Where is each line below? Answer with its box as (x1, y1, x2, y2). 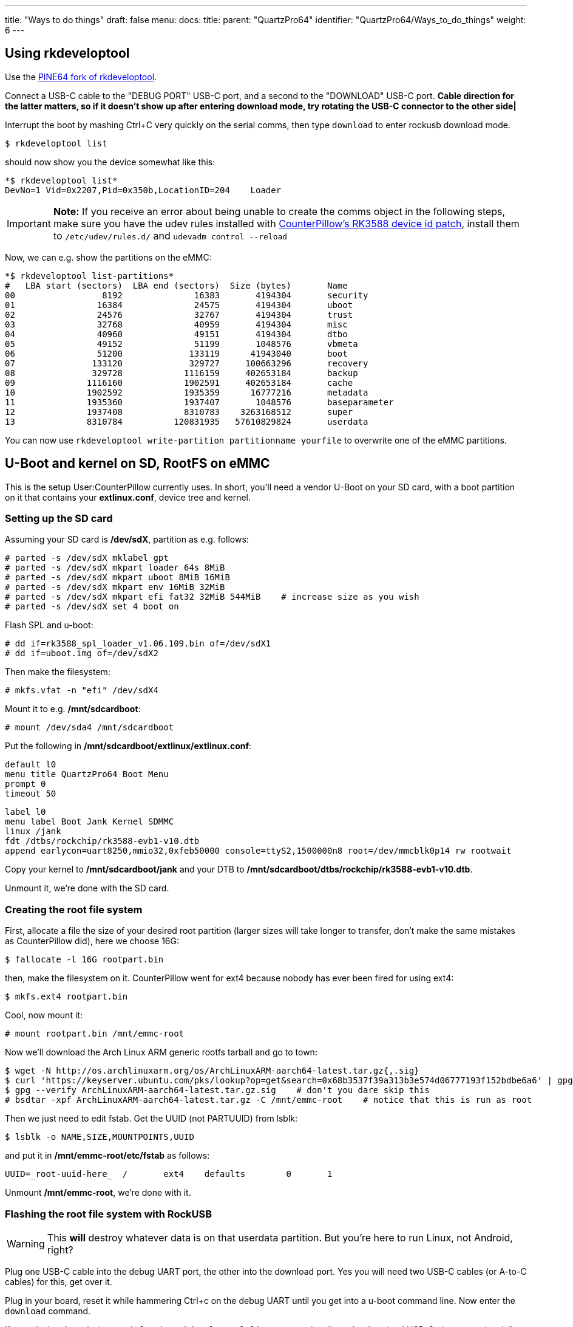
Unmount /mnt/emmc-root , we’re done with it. (5, 1187, 191, 1198)
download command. (5, 1305, 91, 1316)
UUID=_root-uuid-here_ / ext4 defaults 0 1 (5, 1169, 333, 1179)
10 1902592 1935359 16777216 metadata (5, 387, 368, 397)
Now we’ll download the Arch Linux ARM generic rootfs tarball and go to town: (5, 1047, 317, 1058)
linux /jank (5, 826, 61, 837)
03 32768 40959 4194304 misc (5, 319, 348, 329)
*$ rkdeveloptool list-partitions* (5, 270, 174, 281)
